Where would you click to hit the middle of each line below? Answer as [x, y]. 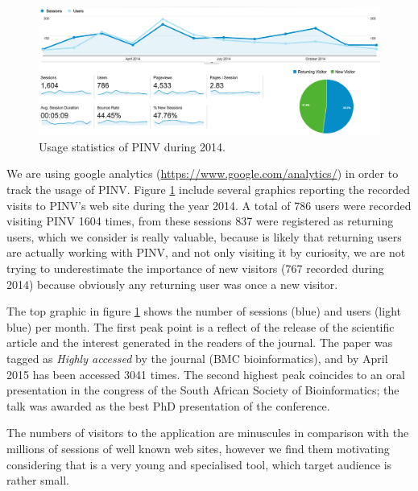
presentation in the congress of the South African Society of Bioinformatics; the [203, 390]
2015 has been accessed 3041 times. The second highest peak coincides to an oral [206, 374]
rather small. [38, 480]
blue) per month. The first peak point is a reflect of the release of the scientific [201, 326]
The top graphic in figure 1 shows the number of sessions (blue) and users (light [204, 311]
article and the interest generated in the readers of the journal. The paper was [200, 342]
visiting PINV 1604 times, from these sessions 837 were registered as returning [200, 221]
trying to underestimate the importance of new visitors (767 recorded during [195, 268]
